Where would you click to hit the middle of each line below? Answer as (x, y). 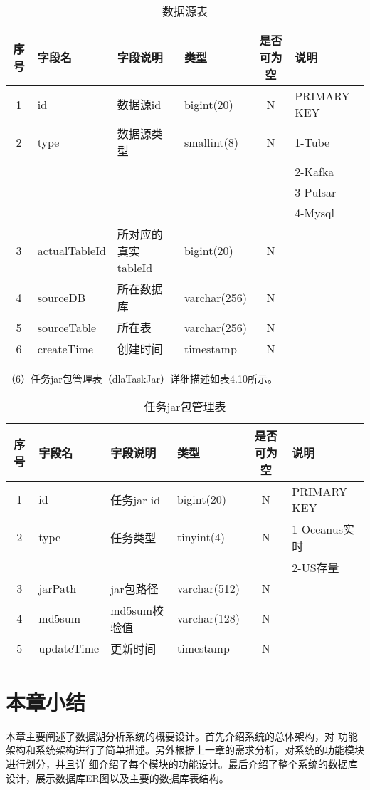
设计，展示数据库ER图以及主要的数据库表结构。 (117, 778)
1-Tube (312, 142)
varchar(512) (208, 588)
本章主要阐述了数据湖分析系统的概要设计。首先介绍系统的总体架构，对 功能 (182, 736)
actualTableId (72, 250)
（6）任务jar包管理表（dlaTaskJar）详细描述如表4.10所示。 (142, 378)
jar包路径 (134, 588)
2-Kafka (314, 171)
